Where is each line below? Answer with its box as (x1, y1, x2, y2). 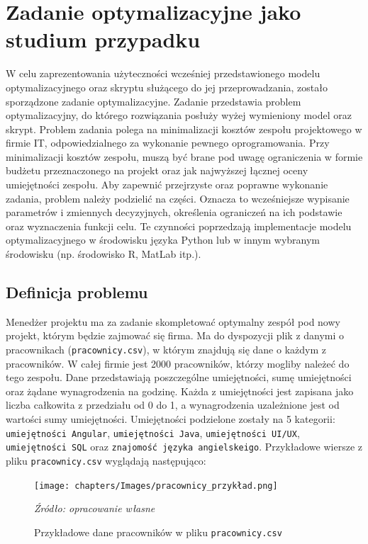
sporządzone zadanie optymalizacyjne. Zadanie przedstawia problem (6, 93, 301, 108)
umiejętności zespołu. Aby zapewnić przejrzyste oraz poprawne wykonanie (6, 177, 328, 192)
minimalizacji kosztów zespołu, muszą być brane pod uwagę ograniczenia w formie (6, 149, 363, 164)
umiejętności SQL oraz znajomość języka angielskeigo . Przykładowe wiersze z (6, 439, 362, 454)
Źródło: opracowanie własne (34, 501, 155, 516)
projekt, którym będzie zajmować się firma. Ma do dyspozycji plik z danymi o (6, 328, 345, 343)
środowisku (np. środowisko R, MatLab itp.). (6, 246, 201, 261)
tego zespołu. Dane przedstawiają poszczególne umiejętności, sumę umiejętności (6, 370, 352, 385)
